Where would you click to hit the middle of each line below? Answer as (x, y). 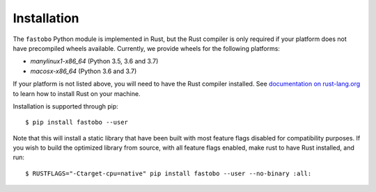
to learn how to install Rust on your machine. (77, 93)
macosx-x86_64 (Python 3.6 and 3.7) (84, 71)
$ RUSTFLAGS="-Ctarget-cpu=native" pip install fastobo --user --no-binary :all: (169, 173)
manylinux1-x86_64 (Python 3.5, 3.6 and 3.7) (94, 61)
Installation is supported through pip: (65, 106)
